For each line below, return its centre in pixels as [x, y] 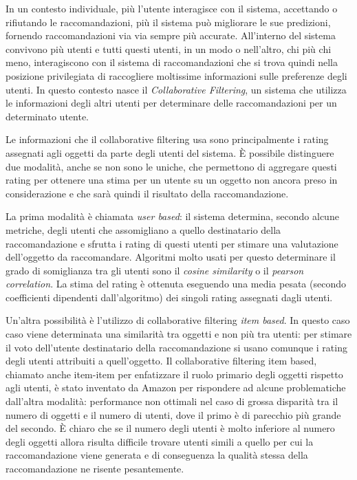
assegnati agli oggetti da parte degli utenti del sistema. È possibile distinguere [170, 152]
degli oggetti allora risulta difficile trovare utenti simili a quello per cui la [160, 441]
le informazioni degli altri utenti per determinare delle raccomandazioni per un [171, 103]
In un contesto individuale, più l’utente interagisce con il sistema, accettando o [172, 8]
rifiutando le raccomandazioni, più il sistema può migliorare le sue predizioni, [168, 22]
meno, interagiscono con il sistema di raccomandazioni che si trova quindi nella [172, 62]
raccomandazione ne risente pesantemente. [95, 468]
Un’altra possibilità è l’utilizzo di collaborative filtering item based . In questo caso [178, 320]
